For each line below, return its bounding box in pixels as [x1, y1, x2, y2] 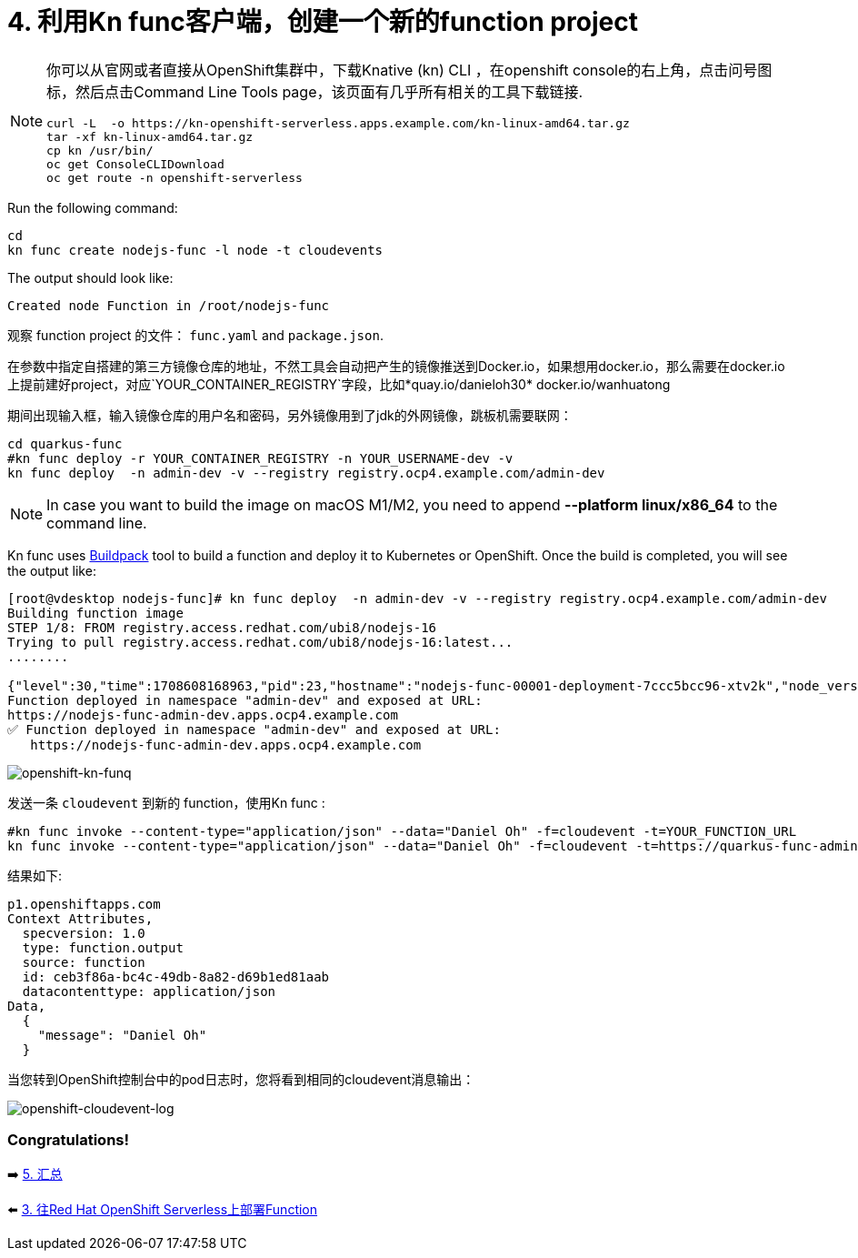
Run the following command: [7, 199, 178, 216]
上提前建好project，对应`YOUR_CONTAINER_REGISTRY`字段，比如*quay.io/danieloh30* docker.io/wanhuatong [7, 376, 671, 392]
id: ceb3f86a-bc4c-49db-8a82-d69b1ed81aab [22, 969, 330, 984]
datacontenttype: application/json [22, 983, 276, 999]
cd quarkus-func [7, 436, 123, 451]
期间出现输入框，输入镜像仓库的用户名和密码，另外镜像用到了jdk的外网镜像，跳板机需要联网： [7, 407, 573, 423]
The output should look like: [7, 269, 174, 286]
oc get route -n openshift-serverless [46, 170, 303, 185]
